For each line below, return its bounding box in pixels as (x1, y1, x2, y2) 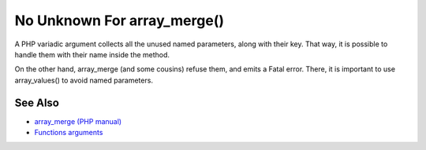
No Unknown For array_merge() (14, 12, 225, 29)
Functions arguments (34, 128, 103, 137)
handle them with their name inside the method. (14, 49, 170, 59)
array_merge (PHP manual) (34, 116, 122, 126)
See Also (14, 96, 59, 109)
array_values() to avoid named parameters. (14, 75, 154, 85)
